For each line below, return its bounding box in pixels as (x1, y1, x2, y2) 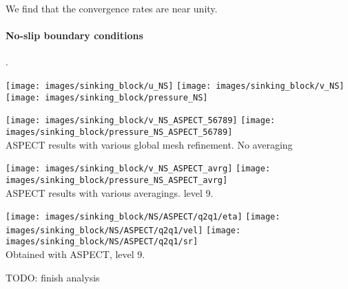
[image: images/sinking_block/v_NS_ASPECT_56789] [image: (6, 116, 276, 126)
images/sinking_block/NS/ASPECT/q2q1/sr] (6, 237, 198, 247)
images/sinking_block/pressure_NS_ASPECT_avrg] (6, 175, 228, 185)
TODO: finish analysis (6, 270, 100, 284)
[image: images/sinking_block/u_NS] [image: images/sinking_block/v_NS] (6, 81, 345, 91)
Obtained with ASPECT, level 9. (6, 247, 145, 261)
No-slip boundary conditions (6, 28, 143, 43)
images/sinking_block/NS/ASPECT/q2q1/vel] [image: (6, 225, 241, 235)
